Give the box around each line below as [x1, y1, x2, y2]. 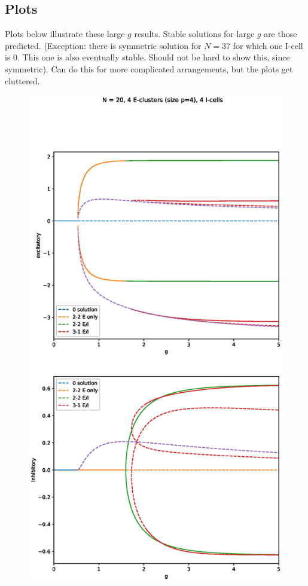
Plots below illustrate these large [5, 28, 125, 40]
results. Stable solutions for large [134, 28, 255, 40]
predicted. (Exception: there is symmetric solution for [5, 39, 202, 51]
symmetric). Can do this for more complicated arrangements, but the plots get [5, 62, 293, 75]
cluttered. [5, 74, 40, 87]
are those [264, 28, 297, 40]
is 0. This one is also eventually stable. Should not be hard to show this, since [5, 51, 290, 63]
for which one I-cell [233, 39, 303, 51]
